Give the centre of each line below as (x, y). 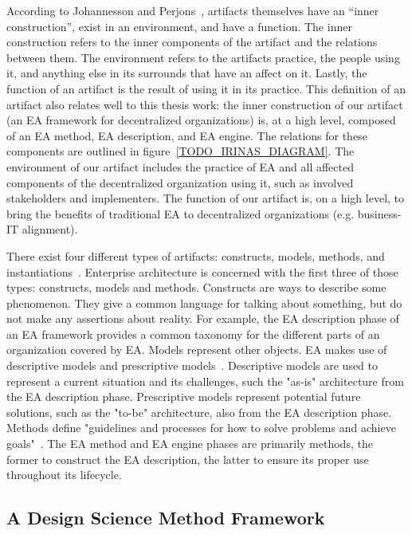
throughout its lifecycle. (64, 475)
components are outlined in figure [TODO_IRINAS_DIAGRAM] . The (180, 151)
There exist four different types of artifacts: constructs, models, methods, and (196, 255)
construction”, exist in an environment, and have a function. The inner (179, 26)
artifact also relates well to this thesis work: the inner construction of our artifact (205, 104)
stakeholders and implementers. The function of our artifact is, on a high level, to (206, 198)
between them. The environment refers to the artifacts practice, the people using (203, 57)
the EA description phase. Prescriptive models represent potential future (184, 397)
